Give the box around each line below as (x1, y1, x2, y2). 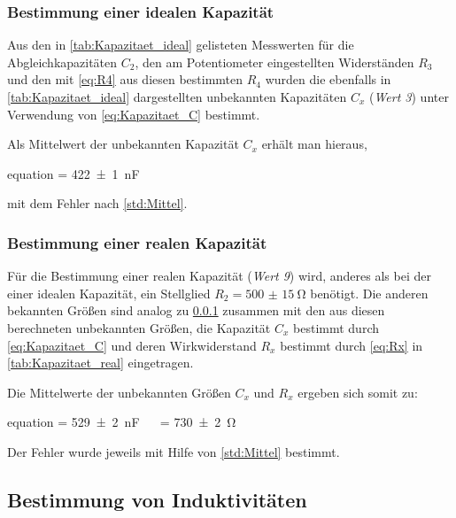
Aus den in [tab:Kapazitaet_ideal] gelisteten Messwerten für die (7, 35, 354, 54)
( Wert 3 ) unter (368, 88, 449, 105)
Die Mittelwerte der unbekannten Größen (7, 383, 231, 401)
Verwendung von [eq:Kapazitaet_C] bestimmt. (7, 104, 260, 123)
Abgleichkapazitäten (7, 52, 118, 71)
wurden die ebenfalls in (265, 70, 391, 89)
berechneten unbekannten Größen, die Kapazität (7, 318, 271, 336)
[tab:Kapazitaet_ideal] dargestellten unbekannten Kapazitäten (7, 88, 347, 105)
